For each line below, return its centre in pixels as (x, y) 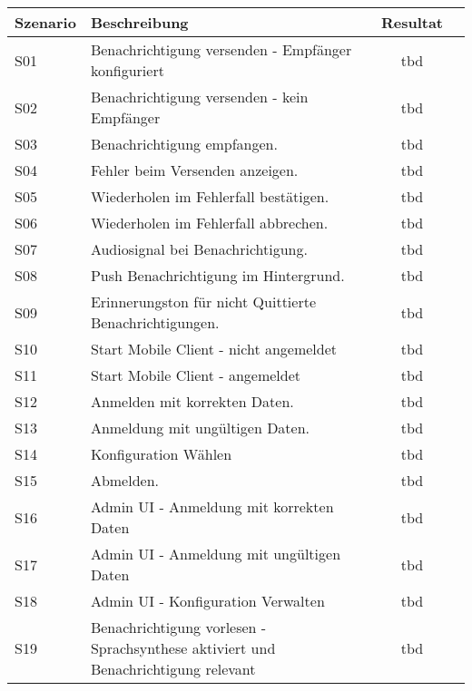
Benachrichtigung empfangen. (184, 144)
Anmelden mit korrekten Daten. (192, 401)
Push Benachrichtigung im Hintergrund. (217, 275)
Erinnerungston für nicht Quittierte (203, 302)
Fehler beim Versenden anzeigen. (194, 170)
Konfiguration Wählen (161, 454)
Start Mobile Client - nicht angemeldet (214, 349)
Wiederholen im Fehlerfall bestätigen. (210, 196)
